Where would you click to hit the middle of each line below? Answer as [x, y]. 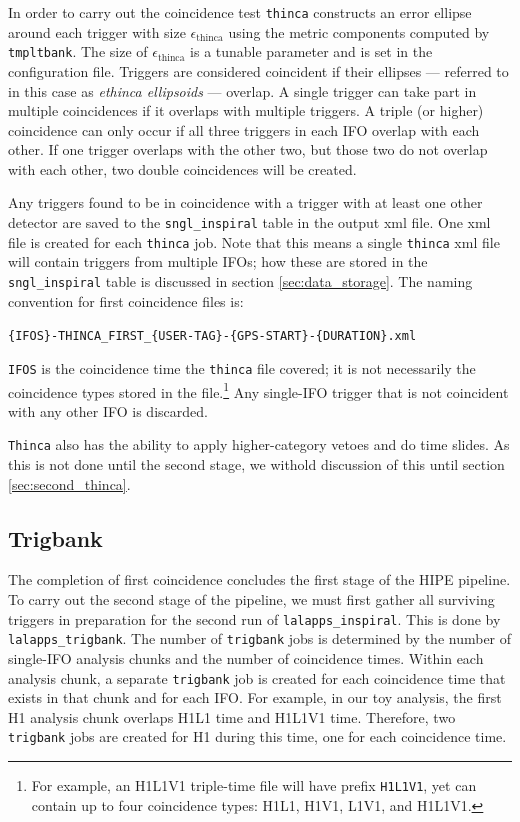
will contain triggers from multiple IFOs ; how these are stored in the [218, 261]
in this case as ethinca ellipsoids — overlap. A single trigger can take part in [242, 90]
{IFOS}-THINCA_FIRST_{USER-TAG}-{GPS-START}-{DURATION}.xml [212, 336]
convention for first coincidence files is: [126, 300]
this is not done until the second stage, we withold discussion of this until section [256, 464]
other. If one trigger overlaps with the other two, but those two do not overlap [248, 149]
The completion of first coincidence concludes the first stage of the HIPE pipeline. [259, 579]
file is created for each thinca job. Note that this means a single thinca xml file [254, 241]
